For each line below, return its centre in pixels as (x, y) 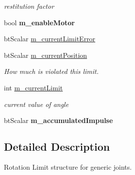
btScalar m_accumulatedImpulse (59, 120)
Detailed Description (57, 147)
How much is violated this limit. (51, 71)
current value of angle (36, 104)
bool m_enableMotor (39, 22)
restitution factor (29, 6)
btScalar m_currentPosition (46, 55)
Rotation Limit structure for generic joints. (68, 166)
